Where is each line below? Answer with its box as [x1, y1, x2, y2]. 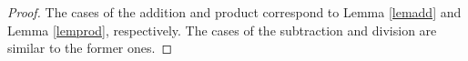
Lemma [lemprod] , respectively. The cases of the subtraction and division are [7, 20, 437, 39]
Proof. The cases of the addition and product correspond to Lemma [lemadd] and [7, 3, 462, 21]
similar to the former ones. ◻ [7, 38, 173, 57]
